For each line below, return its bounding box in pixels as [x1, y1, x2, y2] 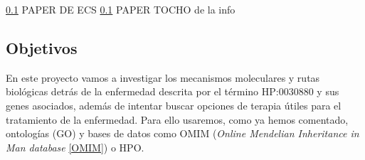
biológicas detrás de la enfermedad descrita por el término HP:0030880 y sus [6, 84, 339, 99]
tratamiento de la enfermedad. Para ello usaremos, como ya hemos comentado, [6, 112, 349, 127]
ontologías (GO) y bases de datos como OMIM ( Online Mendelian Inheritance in [6, 126, 359, 141]
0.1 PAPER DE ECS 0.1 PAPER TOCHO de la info [6, 2, 236, 16]
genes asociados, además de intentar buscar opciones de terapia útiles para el [6, 97, 342, 112]
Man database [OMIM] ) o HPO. [6, 139, 144, 154]
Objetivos [6, 36, 78, 58]
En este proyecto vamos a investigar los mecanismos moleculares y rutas [6, 70, 320, 85]
